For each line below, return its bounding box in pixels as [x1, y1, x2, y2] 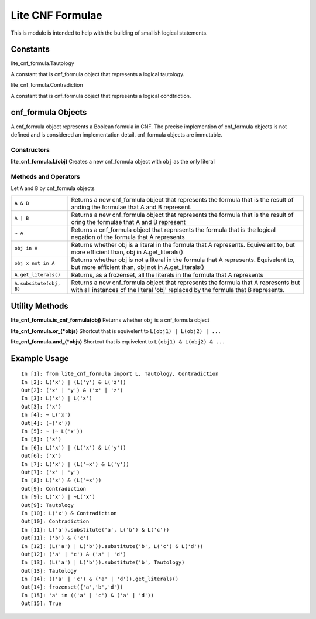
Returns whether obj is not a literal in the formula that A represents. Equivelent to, [71, 256, 295, 264]
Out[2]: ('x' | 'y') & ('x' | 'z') [21, 387, 123, 394]
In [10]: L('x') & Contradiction [21, 510, 117, 516]
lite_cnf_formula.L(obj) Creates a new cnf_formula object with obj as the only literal [11, 158, 215, 165]
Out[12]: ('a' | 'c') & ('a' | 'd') [21, 551, 126, 557]
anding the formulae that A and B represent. [71, 203, 192, 211]
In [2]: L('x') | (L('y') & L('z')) [21, 379, 126, 385]
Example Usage [11, 353, 69, 363]
